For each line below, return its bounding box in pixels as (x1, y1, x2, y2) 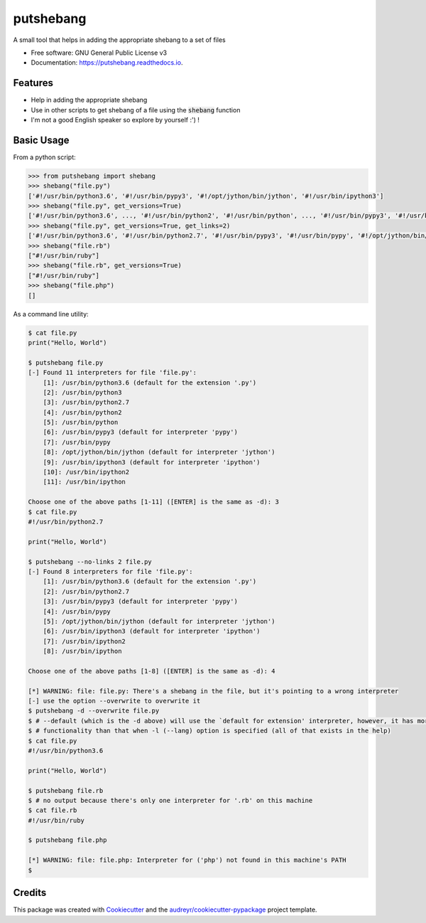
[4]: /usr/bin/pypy (43, 607, 111, 615)
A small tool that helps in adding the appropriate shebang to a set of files (13, 36, 226, 44)
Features (13, 77, 53, 89)
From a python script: (13, 153, 76, 161)
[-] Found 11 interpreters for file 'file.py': (28, 368, 197, 377)
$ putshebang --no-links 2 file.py (28, 557, 152, 565)
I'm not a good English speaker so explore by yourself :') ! (31, 116, 200, 124)
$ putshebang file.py (28, 358, 104, 366)
